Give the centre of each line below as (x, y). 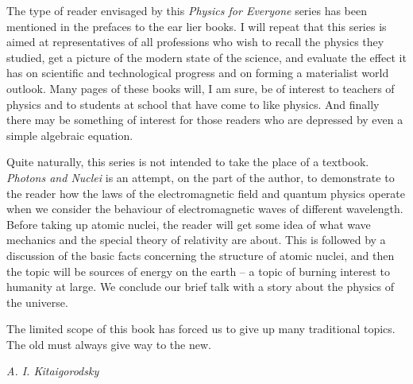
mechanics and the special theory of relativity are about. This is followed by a (196, 240)
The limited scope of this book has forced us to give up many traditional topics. (201, 329)
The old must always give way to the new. (109, 344)
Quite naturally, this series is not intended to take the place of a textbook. (188, 162)
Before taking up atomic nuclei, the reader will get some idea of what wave (189, 224)
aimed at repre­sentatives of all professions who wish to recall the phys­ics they (195, 42)
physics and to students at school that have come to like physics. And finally (193, 104)
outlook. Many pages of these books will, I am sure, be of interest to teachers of (201, 88)
